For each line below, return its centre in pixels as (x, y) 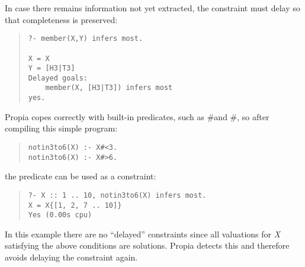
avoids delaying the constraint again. (71, 257)
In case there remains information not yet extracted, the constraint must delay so (152, 8)
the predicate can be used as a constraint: (81, 176)
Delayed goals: (58, 78)
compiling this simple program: (61, 128)
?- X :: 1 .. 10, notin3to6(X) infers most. (117, 195)
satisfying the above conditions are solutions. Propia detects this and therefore (147, 245)
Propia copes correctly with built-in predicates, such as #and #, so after (137, 116)
